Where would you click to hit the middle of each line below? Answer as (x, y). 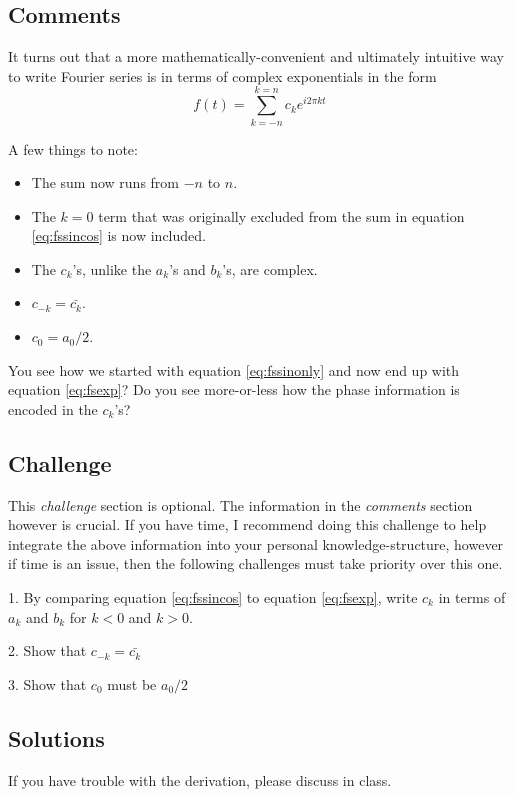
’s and (187, 268)
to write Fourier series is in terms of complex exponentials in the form (222, 75)
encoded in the (53, 408)
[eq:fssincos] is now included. (118, 235)
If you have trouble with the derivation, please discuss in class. (200, 779)
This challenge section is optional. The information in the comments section (240, 504)
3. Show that (47, 683)
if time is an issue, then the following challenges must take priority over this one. (255, 563)
